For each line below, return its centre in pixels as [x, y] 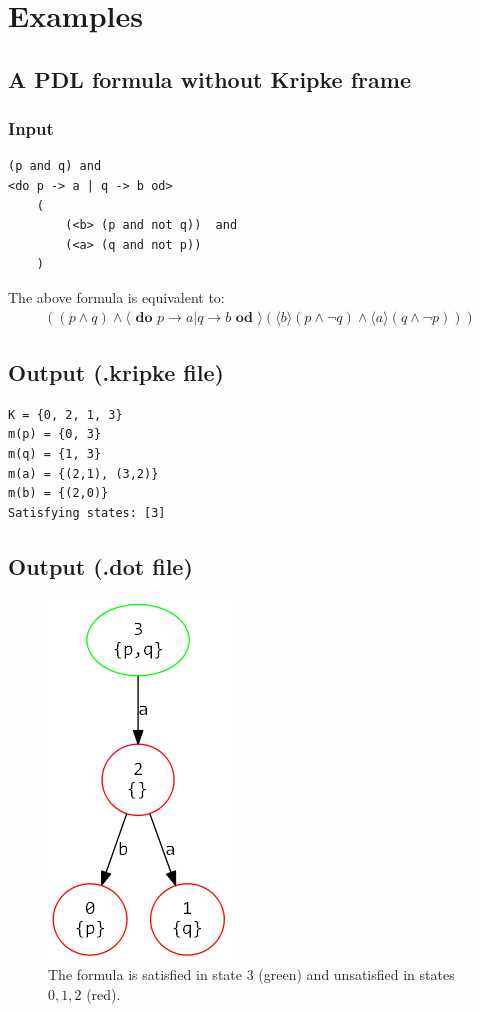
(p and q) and [55, 166]
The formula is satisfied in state [145, 974]
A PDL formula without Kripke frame [209, 78]
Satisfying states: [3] [87, 512]
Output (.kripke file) [116, 371]
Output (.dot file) [100, 565]
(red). [103, 993]
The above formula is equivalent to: [116, 296]
